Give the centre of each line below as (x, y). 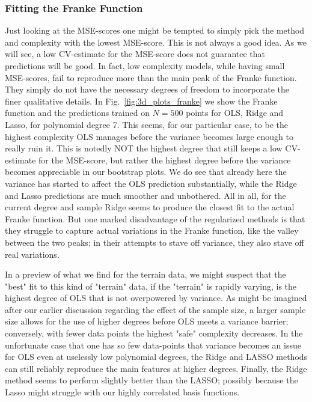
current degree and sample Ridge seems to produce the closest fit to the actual (150, 207)
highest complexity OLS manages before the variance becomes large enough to (149, 136)
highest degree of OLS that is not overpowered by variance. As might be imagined (156, 298)
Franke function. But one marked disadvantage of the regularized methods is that (155, 218)
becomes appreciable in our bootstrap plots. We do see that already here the (146, 172)
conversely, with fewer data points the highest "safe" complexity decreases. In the (154, 333)
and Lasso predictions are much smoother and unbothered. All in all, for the (145, 195)
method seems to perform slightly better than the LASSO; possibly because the (151, 380)
